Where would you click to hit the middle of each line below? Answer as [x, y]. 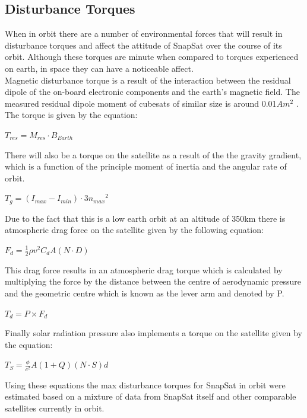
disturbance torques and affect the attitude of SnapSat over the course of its [143, 45]
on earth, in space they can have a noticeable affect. [99, 68]
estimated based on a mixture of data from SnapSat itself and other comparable [151, 396]
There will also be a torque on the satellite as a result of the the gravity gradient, [153, 154]
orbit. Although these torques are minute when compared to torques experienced [152, 57]
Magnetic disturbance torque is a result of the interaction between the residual [148, 80]
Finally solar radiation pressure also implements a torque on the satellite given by [153, 333]
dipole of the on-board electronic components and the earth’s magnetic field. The [152, 92]
